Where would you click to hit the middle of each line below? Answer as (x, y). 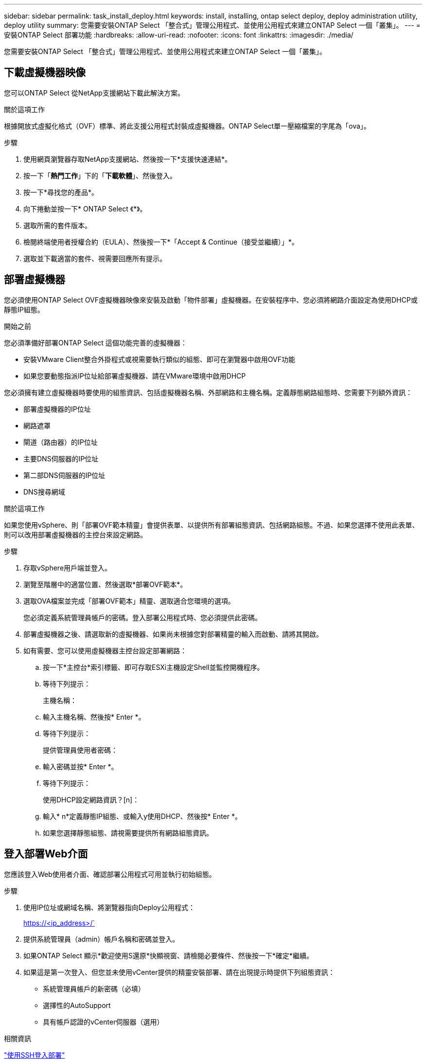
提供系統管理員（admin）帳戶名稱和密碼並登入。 (101, 939)
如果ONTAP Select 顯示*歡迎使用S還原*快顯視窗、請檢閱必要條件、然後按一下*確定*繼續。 (168, 955)
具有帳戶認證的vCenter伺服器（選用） (103, 1022)
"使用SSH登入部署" (35, 1055)
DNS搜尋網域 (44, 492)
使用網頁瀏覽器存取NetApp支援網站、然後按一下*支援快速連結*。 (128, 159)
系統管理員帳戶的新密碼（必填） (94, 988)
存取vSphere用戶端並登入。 (68, 568)
